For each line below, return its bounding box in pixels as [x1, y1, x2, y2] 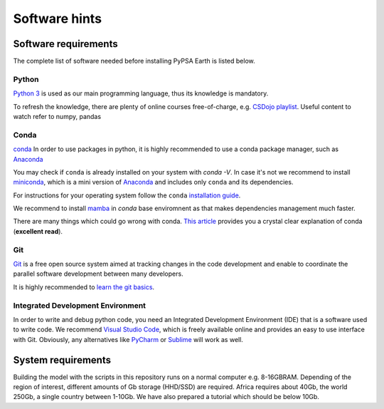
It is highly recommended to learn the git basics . [13, 282, 155, 291]
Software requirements [13, 38, 118, 50]
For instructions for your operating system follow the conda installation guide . [13, 191, 241, 200]
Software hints [13, 11, 102, 26]
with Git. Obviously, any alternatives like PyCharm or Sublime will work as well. [13, 335, 243, 343]
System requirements [13, 353, 112, 366]
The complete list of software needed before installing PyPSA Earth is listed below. [13, 57, 255, 66]
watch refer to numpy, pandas [13, 112, 102, 120]
